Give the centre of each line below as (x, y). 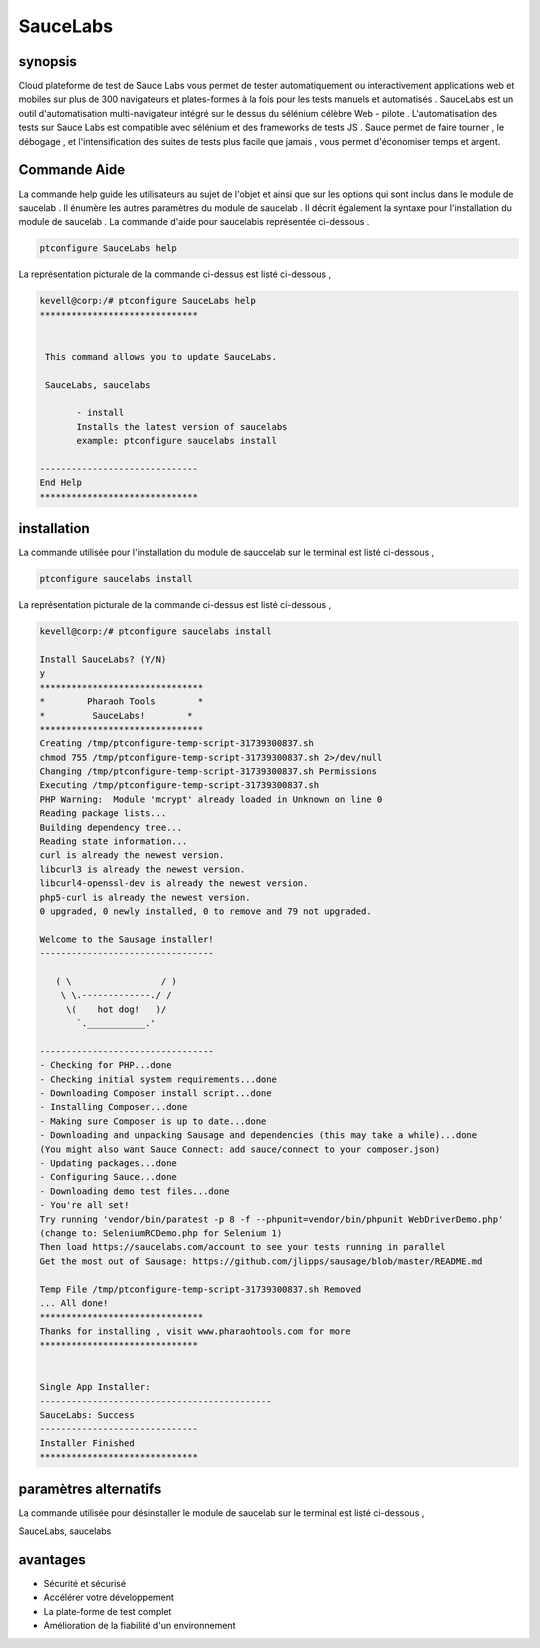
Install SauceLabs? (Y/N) (103, 659)
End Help (61, 483)
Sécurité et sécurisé (85, 1584)
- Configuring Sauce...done (108, 1177)
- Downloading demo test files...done (134, 1191)
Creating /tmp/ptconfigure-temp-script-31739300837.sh (176, 743)
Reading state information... (113, 841)
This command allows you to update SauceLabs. (161, 356)
